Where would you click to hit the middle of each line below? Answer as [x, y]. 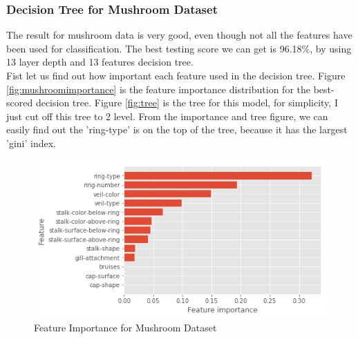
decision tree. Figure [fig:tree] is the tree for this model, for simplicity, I [187, 103]
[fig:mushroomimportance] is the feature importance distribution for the [158, 89]
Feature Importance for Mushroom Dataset [125, 328]
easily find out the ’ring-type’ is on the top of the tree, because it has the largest [177, 129]
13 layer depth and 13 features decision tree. [100, 62]
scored [20, 103]
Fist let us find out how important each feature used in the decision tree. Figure [176, 75]
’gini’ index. [31, 143]
